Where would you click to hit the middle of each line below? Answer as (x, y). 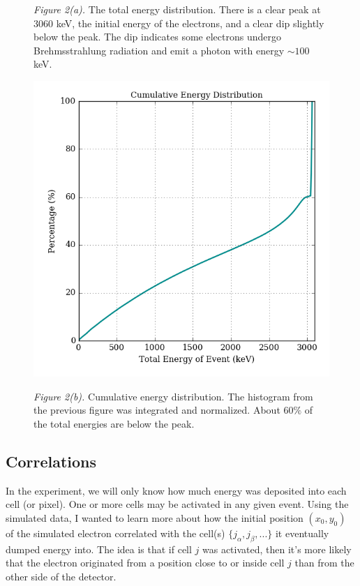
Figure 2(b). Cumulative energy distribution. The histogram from (173, 396)
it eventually (302, 533)
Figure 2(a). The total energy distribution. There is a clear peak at (177, 9)
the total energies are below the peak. (114, 423)
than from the (324, 563)
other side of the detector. (61, 576)
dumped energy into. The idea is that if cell (99, 549)
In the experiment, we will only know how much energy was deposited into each (176, 490)
